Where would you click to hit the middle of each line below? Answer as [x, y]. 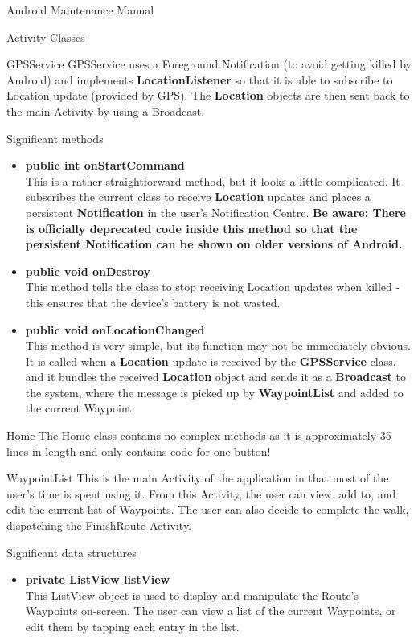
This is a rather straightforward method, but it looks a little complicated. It [213, 181]
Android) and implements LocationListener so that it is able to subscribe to [200, 79]
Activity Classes [46, 37]
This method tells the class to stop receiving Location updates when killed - [213, 287]
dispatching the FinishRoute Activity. [99, 525]
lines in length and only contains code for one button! [139, 451]
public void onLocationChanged [115, 329]
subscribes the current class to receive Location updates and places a [198, 197]
